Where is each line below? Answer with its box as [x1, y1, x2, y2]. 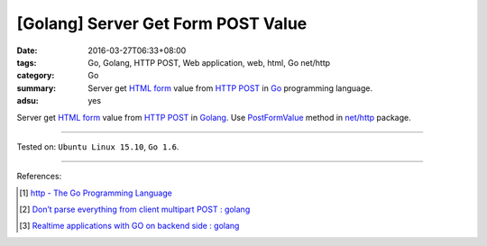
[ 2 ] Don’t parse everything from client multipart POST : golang [19, 204, 251, 215]
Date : [16, 45, 38, 56]
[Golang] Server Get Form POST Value [16, 14, 308, 33]
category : [16, 70, 55, 81]
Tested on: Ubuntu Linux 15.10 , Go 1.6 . [16, 141, 179, 152]
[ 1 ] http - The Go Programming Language [19, 187, 173, 198]
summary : [16, 82, 57, 94]
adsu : [16, 96, 40, 106]
